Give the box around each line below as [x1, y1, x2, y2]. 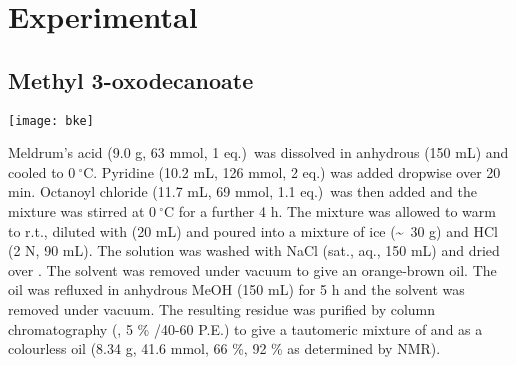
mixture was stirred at [8, 201, 145, 222]
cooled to [8, 161, 64, 182]
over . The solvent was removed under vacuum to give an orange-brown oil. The [8, 259, 497, 280]
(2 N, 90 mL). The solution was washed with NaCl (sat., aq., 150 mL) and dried [8, 240, 500, 261]
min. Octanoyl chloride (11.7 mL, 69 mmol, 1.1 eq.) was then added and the [8, 181, 477, 202]
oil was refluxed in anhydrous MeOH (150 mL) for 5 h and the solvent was [8, 279, 465, 300]
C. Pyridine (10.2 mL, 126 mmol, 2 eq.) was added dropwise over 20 [83, 161, 501, 182]
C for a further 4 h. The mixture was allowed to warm [163, 201, 496, 222]
